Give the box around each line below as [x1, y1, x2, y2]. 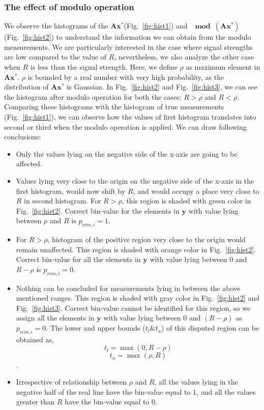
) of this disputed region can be [161, 323, 259, 333]
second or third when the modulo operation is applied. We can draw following [4, 121, 247, 132]
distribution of [4, 81, 49, 92]
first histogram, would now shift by [16, 185, 126, 196]
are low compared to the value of [4, 51, 107, 62]
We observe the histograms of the [4, 20, 108, 31]
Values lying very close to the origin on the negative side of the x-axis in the [16, 175, 254, 186]
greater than [16, 396, 55, 407]
